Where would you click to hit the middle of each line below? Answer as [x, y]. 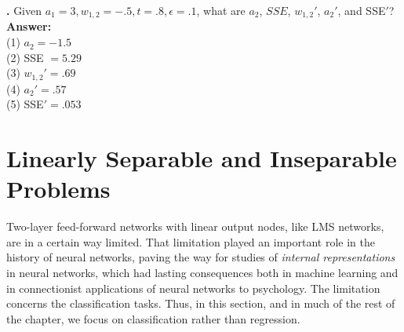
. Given [24, 10]
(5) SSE [25, 104]
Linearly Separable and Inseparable [202, 158]
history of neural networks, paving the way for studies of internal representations [201, 257]
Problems [58, 189]
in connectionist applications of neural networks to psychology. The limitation [193, 288]
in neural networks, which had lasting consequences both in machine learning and [202, 272]
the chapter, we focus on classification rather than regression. [153, 318]
